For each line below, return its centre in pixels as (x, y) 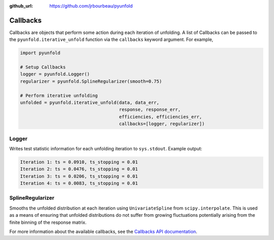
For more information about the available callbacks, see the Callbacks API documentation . (103, 231)
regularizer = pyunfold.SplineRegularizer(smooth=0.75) (91, 81)
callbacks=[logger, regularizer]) (162, 124)
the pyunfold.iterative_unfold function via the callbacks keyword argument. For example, (111, 39)
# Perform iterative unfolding (59, 95)
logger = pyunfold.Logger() (55, 74)
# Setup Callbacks (43, 67)
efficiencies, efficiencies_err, (161, 117)
